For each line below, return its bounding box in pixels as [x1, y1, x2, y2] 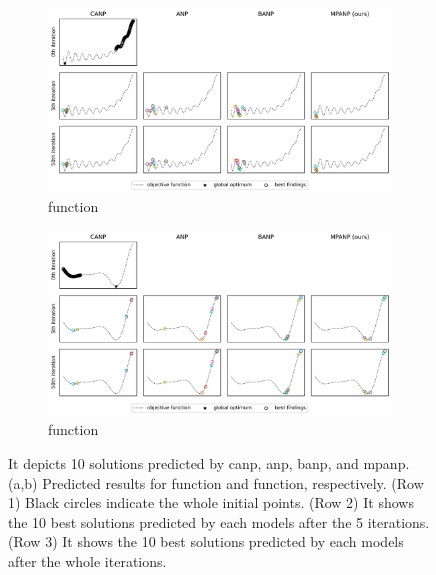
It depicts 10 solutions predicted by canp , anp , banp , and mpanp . [8, 452, 410, 473]
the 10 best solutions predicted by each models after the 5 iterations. [8, 511, 430, 532]
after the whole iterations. [8, 550, 167, 571]
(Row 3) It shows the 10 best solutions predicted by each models [8, 531, 404, 552]
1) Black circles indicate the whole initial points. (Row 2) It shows [8, 492, 414, 513]
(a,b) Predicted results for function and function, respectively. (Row [8, 472, 424, 493]
